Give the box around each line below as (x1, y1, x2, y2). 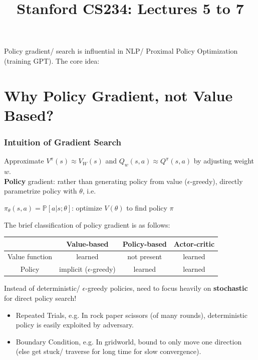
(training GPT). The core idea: (4, 55, 100, 66)
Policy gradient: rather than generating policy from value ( (4, 175, 187, 186)
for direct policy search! (4, 292, 77, 303)
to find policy (126, 202, 167, 213)
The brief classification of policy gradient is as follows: (4, 219, 170, 230)
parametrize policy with (4, 186, 77, 196)
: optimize (72, 202, 102, 213)
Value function (8, 251, 53, 262)
